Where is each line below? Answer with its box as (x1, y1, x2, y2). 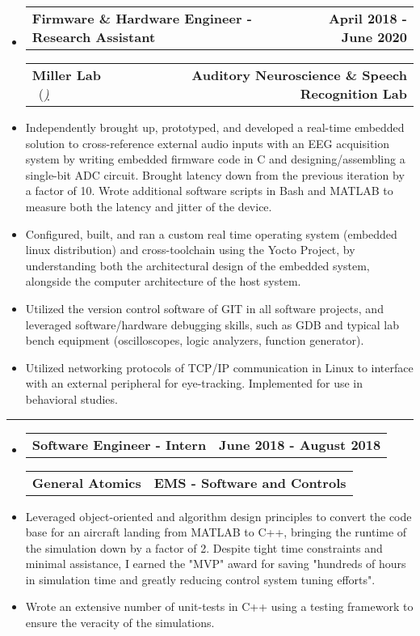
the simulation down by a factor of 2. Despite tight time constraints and (25, 539, 383, 556)
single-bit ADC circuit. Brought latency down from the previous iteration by (25, 166, 405, 183)
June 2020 (341, 28, 407, 46)
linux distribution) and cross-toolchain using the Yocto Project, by (25, 241, 355, 258)
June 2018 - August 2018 (219, 435, 381, 454)
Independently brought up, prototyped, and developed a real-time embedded (25, 119, 405, 135)
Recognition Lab (300, 84, 407, 103)
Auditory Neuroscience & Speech (191, 66, 407, 84)
